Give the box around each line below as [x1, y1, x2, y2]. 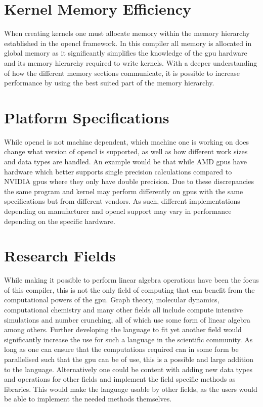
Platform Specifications [4, 107, 169, 127]
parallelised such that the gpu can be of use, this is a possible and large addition [4, 354, 253, 365]
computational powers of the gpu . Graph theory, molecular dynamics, [4, 294, 220, 305]
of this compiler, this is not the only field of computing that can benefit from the [4, 284, 255, 295]
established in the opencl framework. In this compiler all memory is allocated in [4, 37, 252, 48]
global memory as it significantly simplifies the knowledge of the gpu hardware [4, 48, 247, 58]
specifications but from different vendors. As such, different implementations [4, 196, 240, 206]
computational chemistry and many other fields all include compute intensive [4, 304, 243, 315]
